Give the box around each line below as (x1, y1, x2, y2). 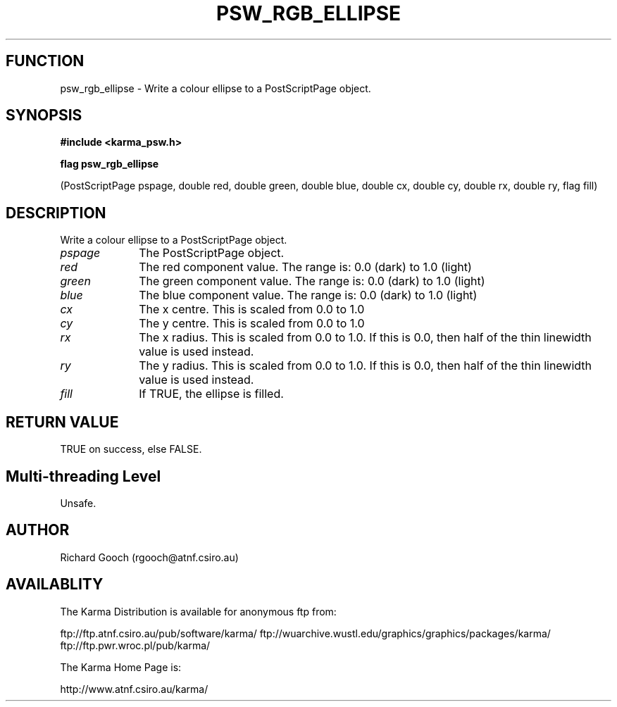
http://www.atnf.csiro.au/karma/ (60, 682, 208, 695)
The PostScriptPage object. (139, 246, 285, 261)
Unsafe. (60, 496, 96, 509)
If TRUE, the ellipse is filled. (139, 387, 284, 401)
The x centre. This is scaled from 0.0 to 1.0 (139, 302, 365, 317)
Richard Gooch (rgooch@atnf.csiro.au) (60, 551, 239, 563)
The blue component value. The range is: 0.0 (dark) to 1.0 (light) (139, 288, 478, 303)
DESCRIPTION (6, 204, 106, 222)
